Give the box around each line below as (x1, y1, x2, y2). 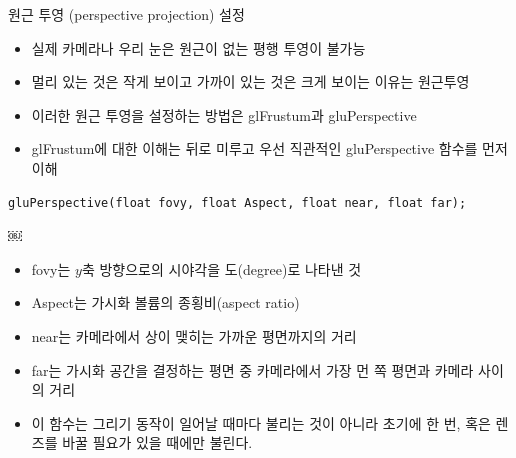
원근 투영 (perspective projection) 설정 (8, 4, 245, 24)
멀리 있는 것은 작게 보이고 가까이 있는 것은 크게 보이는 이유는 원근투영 (31, 71, 470, 92)
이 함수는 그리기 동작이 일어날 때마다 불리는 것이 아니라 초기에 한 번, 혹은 (31, 412, 491, 433)
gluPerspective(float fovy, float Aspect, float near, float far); (8, 195, 467, 210)
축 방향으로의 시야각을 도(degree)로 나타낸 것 (81, 258, 362, 279)
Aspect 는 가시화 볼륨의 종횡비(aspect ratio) (31, 292, 300, 313)
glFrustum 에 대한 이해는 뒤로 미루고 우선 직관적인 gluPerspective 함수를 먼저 (31, 138, 508, 159)
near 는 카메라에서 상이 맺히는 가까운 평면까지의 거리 (31, 325, 357, 346)
